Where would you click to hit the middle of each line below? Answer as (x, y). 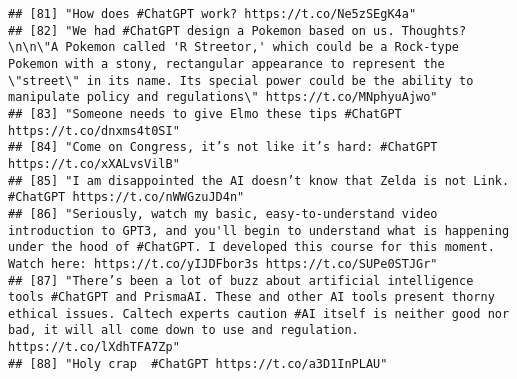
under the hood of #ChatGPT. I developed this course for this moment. (251, 247)
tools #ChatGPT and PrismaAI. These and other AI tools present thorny (251, 297)
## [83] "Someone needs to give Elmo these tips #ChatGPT (205, 113)
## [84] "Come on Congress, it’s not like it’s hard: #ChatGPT (223, 147)
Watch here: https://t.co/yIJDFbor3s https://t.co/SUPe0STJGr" (223, 263)
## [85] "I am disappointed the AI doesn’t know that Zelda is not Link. (259, 180)
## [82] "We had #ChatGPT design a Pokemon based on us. (201, 30)
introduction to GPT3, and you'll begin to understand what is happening (259, 230)
